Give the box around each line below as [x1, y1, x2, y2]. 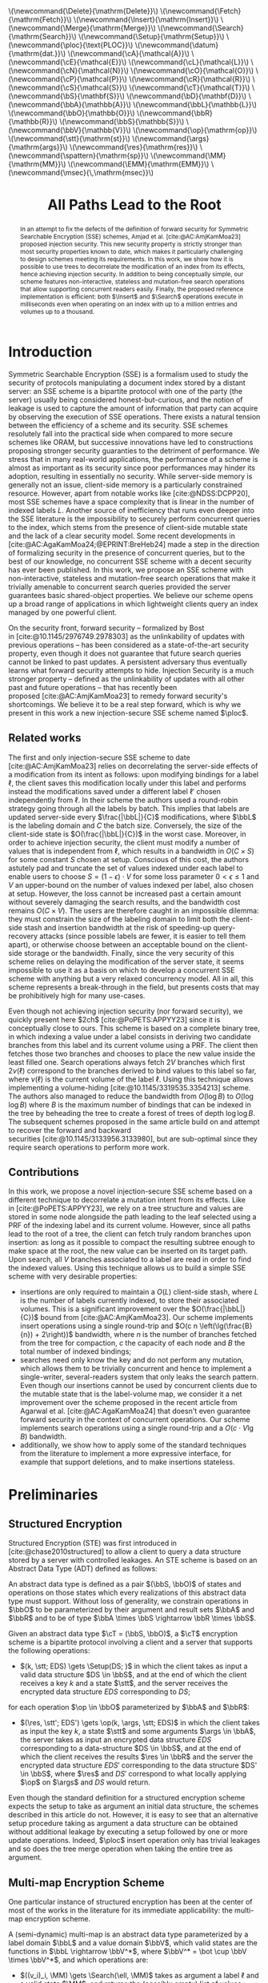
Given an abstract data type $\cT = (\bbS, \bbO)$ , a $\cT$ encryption [8, 1629, 238, 1639]
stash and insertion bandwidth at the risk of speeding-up [23, 922, 212, 932]
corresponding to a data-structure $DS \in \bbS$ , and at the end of [19, 1744, 242, 1753]
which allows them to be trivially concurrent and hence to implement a [19, 1363, 252, 1374]
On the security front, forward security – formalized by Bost [8, 623, 205, 632]
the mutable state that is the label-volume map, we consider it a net [19, 1389, 242, 1399]
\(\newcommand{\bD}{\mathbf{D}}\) [126, 91, 247, 101]
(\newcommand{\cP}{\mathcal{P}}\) [8, 74, 128, 83]
